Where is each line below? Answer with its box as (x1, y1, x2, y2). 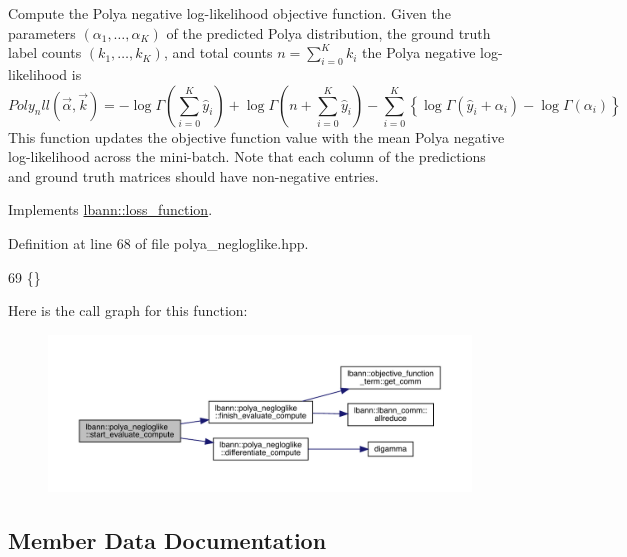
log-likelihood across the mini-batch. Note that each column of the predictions (8, 146, 486, 167)
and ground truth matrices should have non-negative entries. (8, 165, 379, 186)
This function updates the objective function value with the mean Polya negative (8, 126, 505, 147)
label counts (8, 42, 82, 63)
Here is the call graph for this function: (8, 300, 248, 321)
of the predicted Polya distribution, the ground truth (166, 22, 491, 43)
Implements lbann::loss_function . (8, 199, 213, 220)
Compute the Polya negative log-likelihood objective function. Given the (8, 3, 451, 23)
